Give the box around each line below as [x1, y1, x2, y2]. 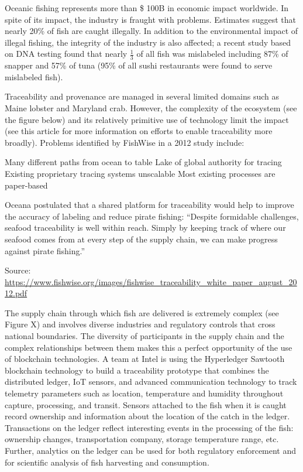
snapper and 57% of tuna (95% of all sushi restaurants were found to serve [5, 59, 273, 71]
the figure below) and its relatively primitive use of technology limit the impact [5, 113, 289, 125]
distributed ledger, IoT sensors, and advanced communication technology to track [5, 375, 297, 388]
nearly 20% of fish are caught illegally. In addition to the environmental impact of [5, 25, 298, 37]
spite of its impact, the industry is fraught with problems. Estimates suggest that [5, 13, 297, 25]
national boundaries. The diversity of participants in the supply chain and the [5, 330, 284, 342]
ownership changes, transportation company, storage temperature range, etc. [5, 433, 279, 445]
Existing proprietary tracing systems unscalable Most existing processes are [5, 167, 276, 179]
